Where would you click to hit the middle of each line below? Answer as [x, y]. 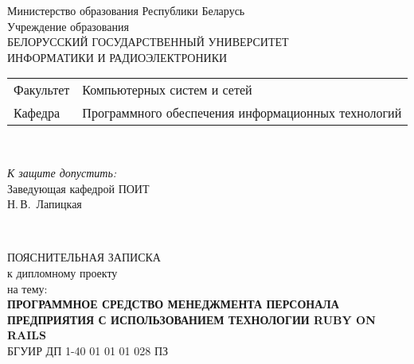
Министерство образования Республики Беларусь [126, 10]
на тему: [27, 288]
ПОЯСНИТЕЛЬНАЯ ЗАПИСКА [84, 257]
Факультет [42, 90]
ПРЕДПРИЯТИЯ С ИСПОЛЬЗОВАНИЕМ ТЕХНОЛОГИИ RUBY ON [191, 319]
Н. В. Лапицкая [45, 204]
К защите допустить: [62, 172]
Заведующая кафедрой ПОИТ [78, 188]
